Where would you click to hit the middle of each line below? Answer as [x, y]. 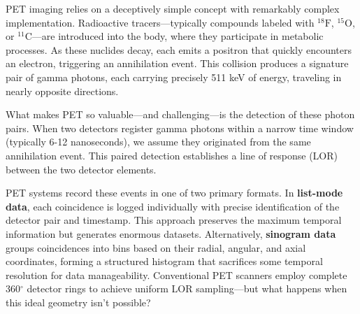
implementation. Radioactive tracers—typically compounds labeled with [160, 22]
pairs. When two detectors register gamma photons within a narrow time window [180, 128]
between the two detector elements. [81, 169]
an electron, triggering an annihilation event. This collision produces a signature [177, 63]
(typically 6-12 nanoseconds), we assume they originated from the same [158, 142]
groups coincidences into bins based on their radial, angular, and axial [156, 247]
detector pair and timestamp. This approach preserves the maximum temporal [174, 220]
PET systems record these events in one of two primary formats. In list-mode [174, 193]
